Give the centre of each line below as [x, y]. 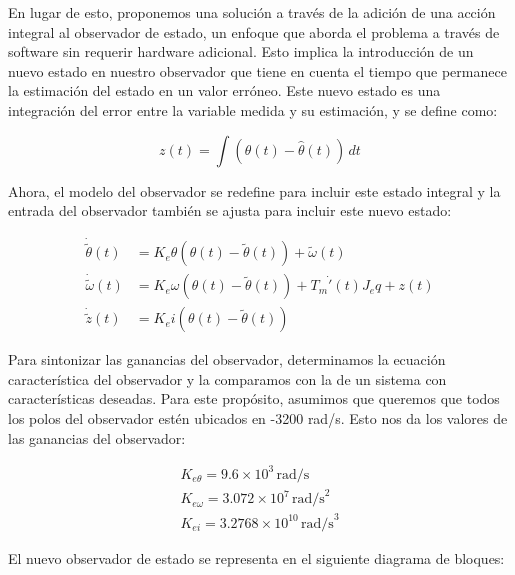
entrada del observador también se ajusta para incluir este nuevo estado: [230, 210]
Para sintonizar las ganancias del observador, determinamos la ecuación [227, 359]
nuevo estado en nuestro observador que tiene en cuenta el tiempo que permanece [257, 70]
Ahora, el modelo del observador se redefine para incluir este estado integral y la [254, 190]
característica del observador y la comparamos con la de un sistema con [227, 378]
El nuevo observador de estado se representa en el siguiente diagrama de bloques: [256, 557]
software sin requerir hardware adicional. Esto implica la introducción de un [241, 51]
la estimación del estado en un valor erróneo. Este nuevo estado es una [224, 90]
